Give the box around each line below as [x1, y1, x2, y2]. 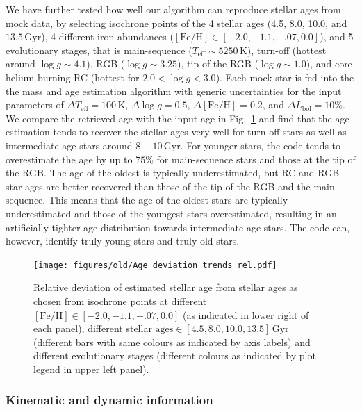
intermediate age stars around [6, 138, 133, 152]
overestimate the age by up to [6, 151, 133, 166]
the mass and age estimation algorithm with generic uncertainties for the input [6, 83, 342, 98]
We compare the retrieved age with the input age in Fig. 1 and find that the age [6, 110, 349, 125]
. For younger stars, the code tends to [180, 138, 341, 152]
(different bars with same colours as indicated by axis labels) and [33, 334, 311, 349]
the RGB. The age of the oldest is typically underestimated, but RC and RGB [6, 165, 340, 180]
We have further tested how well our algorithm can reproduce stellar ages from [6, 2, 341, 16]
